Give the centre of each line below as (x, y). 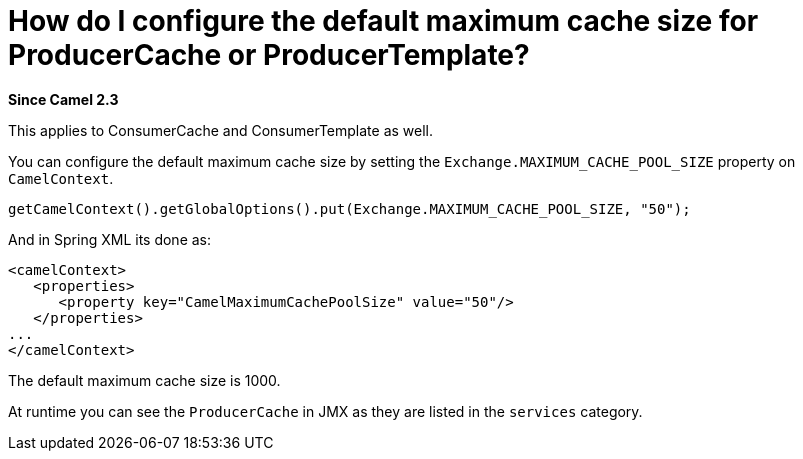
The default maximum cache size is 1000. (144, 380)
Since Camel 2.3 (63, 99)
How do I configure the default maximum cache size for (383, 21)
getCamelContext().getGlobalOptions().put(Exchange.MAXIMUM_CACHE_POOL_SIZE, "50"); (349, 208)
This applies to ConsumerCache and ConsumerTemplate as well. (221, 130)
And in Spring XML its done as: (110, 239)
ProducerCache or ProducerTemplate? (269, 55)
